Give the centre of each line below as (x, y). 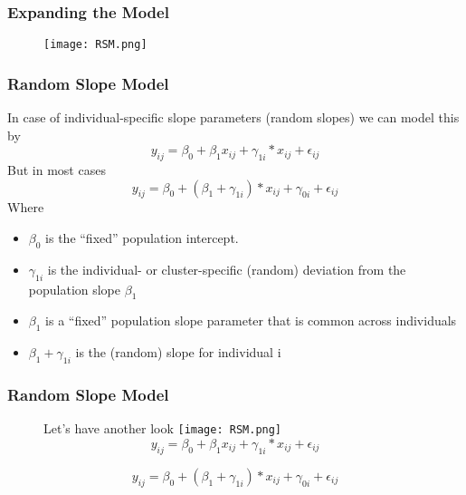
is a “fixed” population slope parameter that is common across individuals (251, 320)
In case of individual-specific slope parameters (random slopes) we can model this (233, 117)
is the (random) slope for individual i (178, 352)
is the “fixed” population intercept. (142, 238)
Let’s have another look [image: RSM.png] (163, 428)
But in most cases (57, 170)
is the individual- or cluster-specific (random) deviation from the (227, 269)
